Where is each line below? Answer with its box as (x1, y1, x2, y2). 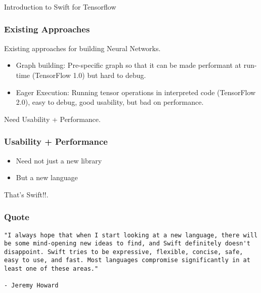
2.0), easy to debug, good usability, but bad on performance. (16, 97, 204, 107)
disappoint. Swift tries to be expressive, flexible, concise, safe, (4, 248, 243, 256)
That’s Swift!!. (4, 189, 49, 199)
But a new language (16, 172, 78, 183)
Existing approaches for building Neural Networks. (4, 43, 161, 53)
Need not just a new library (16, 155, 102, 165)
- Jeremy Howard (4, 282, 59, 289)
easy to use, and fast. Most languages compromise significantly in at (4, 257, 250, 264)
